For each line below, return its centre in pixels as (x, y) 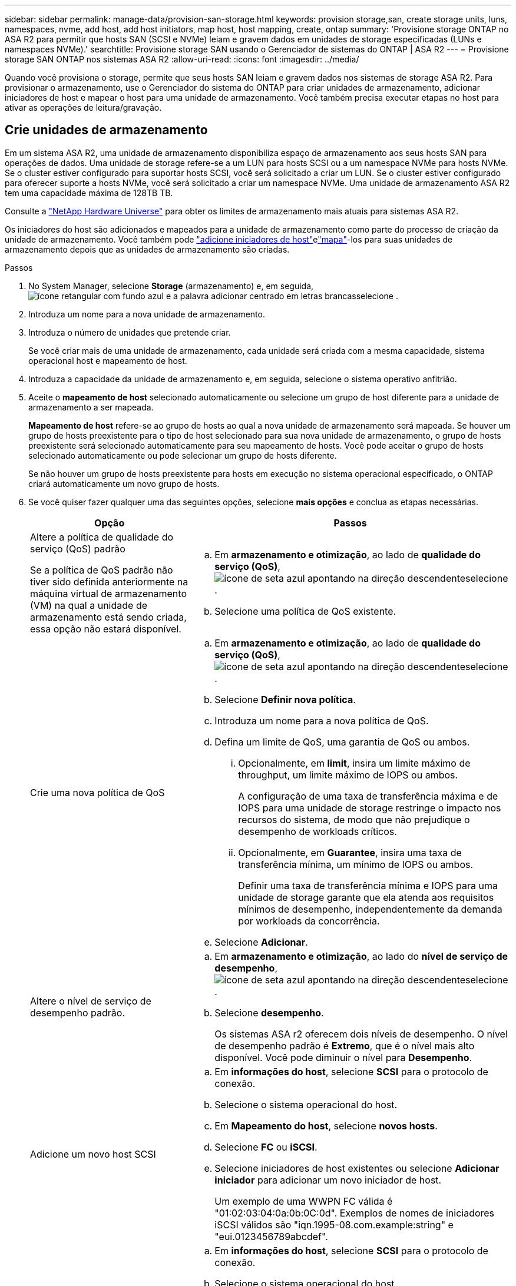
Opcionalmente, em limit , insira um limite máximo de (354, 763)
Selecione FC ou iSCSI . (266, 1147)
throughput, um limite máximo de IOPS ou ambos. (348, 775)
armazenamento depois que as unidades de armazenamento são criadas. (147, 249)
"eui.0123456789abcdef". (271, 1236)
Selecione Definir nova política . (285, 699)
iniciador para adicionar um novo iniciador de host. (328, 1180)
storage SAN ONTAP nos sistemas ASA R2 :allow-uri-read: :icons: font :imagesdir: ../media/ (182, 59)
